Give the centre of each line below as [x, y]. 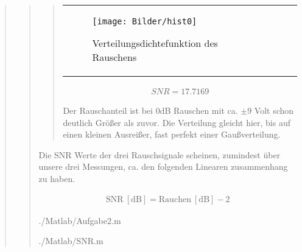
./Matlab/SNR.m [71, 241]
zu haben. [57, 178]
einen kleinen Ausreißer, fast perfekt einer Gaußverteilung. [172, 134]
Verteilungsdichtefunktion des [155, 43]
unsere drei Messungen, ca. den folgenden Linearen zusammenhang [163, 166]
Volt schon [274, 110]
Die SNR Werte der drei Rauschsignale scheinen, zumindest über [160, 154]
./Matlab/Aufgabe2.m [80, 220]
